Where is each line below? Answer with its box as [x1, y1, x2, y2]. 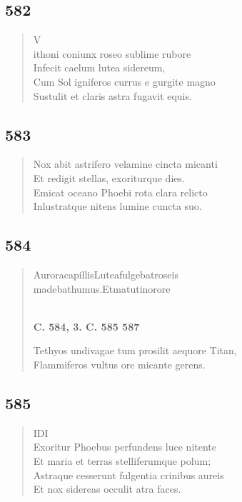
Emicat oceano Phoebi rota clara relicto [33, 184, 208, 199]
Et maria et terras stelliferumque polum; [33, 453, 211, 468]
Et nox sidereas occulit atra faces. [33, 481, 181, 496]
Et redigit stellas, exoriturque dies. [33, 170, 185, 185]
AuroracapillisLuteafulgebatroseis [33, 266, 178, 281]
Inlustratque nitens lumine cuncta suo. [33, 199, 202, 214]
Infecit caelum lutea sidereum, [33, 60, 166, 75]
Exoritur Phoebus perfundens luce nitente [33, 439, 217, 454]
